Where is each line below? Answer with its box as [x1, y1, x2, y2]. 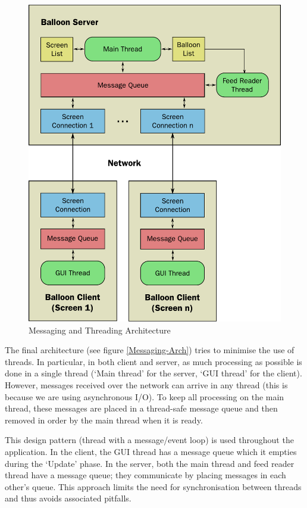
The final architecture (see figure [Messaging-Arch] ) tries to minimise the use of [5, 344, 295, 356]
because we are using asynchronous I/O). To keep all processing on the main [5, 390, 284, 403]
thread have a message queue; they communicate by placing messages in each [5, 469, 286, 481]
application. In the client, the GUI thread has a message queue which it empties [5, 445, 297, 458]
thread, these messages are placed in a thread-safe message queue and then [5, 402, 278, 414]
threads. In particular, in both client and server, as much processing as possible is [5, 355, 302, 367]
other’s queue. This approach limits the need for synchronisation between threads [5, 480, 302, 493]
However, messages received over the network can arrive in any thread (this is [5, 379, 288, 391]
